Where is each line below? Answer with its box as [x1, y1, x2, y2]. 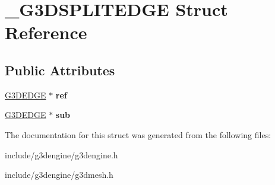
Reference [5, 20, 87, 44]
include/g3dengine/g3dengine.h [5, 148, 118, 161]
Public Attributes [5, 60, 115, 79]
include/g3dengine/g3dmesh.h [5, 168, 113, 181]
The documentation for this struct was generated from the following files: [5, 128, 271, 141]
